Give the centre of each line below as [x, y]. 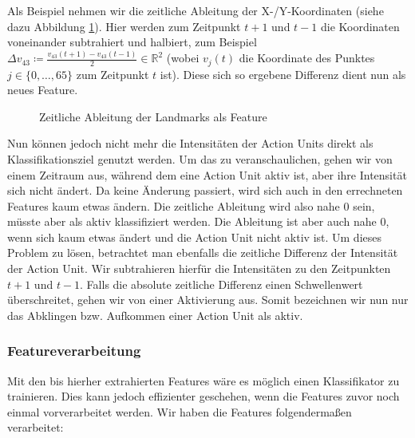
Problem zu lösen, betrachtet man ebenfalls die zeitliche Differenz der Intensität [203, 253]
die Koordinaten [360, 26]
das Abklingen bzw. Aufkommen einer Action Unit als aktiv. [155, 315]
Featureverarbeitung [74, 351]
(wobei [183, 58]
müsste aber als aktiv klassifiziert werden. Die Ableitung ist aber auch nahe [192, 221]
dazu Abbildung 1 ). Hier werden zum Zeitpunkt [124, 26]
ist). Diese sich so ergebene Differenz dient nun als [283, 74]
